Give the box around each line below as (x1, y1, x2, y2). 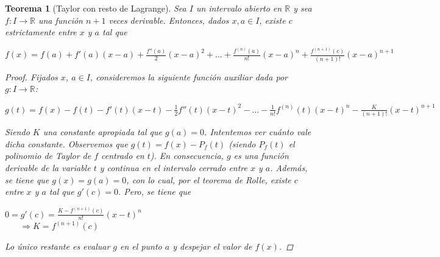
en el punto (120, 239, 162, 252)
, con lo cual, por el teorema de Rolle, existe (126, 173, 291, 186)
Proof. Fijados (5, 70, 58, 83)
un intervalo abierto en (196, 2, 282, 14)
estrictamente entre (5, 26, 77, 38)
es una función (233, 149, 289, 162)
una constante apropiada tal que (43, 125, 162, 138)
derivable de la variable (5, 161, 91, 174)
